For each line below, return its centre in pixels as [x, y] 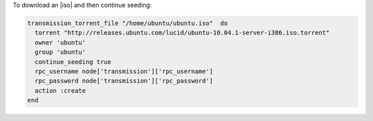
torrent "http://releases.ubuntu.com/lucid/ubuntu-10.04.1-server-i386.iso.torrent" [182, 33]
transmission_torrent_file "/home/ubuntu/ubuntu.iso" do [127, 23]
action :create [60, 90]
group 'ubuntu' [60, 52]
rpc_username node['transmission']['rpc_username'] [124, 71]
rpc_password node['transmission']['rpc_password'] [124, 81]
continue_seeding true [73, 62]
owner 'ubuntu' [60, 42]
